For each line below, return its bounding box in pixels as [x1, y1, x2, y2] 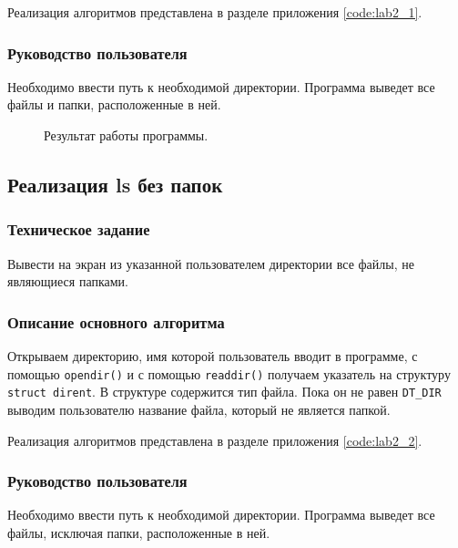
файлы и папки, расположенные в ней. [7, 95, 221, 114]
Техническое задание [7, 218, 150, 241]
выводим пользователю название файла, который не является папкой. [7, 399, 391, 419]
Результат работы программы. [44, 126, 209, 144]
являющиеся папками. [7, 272, 128, 291]
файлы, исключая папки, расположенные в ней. [7, 522, 270, 542]
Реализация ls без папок [7, 170, 223, 198]
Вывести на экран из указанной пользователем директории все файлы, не [7, 253, 414, 273]
